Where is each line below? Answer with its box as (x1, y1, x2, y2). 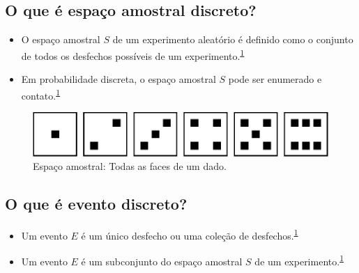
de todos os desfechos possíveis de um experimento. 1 (21, 46, 245, 63)
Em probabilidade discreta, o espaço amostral (21, 72, 216, 86)
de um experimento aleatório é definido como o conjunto (112, 32, 353, 47)
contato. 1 (21, 86, 61, 102)
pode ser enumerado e (228, 72, 322, 86)
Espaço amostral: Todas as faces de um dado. (33, 159, 227, 173)
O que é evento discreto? (5, 193, 188, 214)
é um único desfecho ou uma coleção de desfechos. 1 (81, 226, 298, 242)
